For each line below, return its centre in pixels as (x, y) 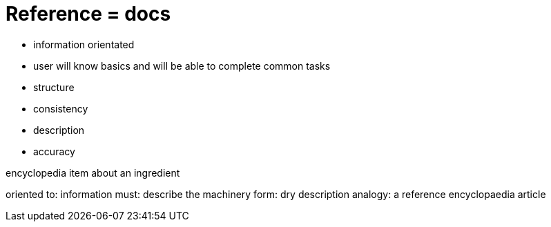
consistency (61, 108)
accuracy (54, 151)
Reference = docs (88, 14)
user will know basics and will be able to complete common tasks (182, 66)
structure (54, 87)
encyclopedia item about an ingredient (93, 172)
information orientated (84, 44)
